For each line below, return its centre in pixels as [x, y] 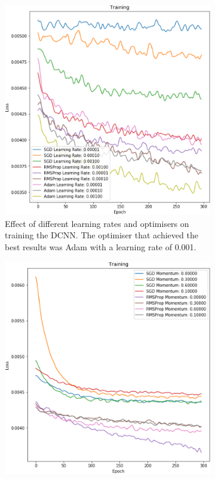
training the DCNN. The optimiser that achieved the [102, 235]
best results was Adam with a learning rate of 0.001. [101, 246]
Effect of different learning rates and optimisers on [97, 223]
